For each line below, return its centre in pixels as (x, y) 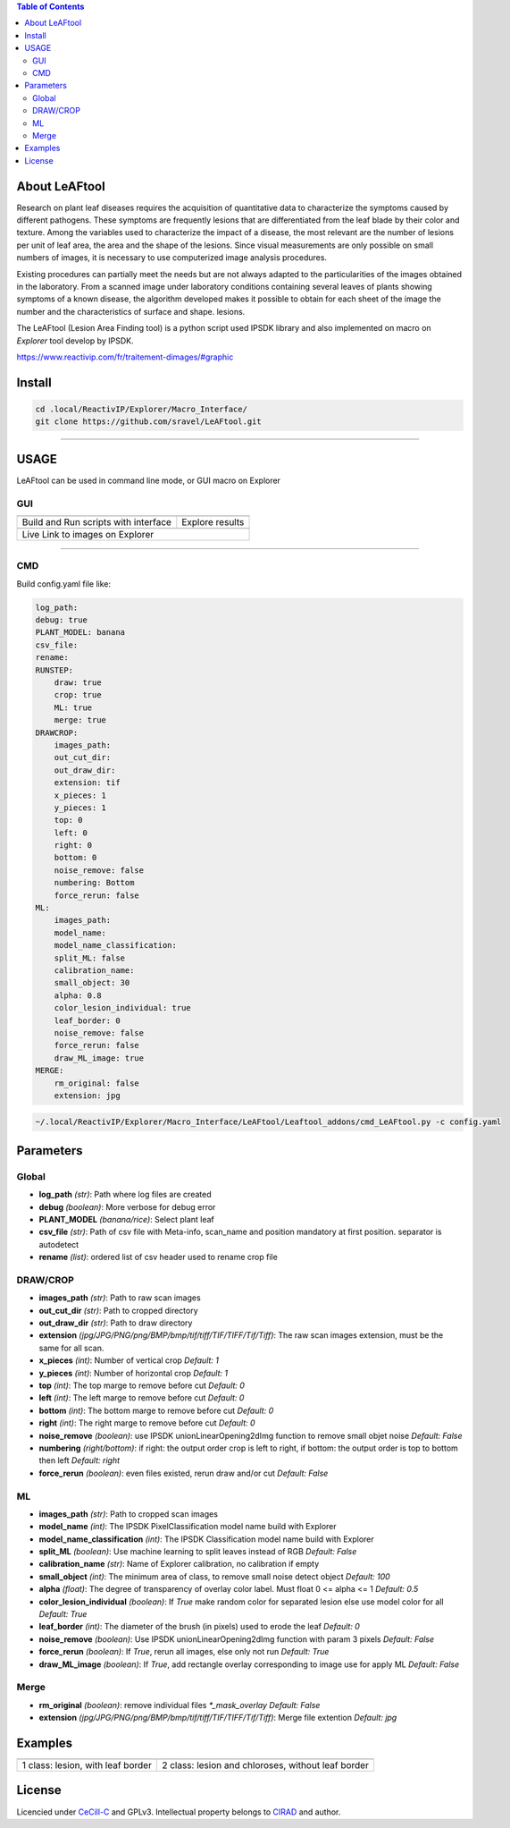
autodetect (59, 1244)
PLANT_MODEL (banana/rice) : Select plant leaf (126, 1219)
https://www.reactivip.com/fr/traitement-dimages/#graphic (125, 357)
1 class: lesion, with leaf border (87, 1765)
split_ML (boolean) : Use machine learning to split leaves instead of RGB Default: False (198, 1552)
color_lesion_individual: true (122, 1008)
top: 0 (68, 820)
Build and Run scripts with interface (96, 521)
